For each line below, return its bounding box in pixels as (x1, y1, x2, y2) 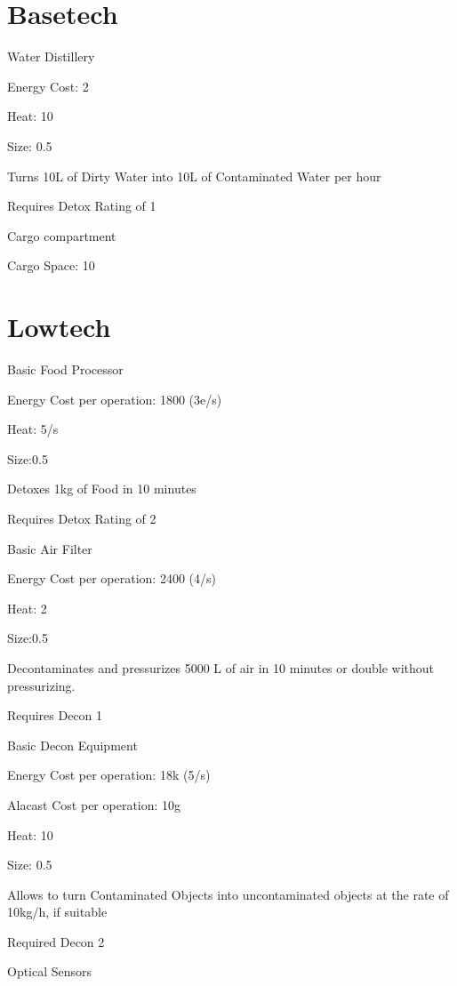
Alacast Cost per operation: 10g (7, 795, 181, 814)
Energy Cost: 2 (7, 76, 89, 95)
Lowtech (7, 309, 111, 345)
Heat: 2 (7, 598, 47, 617)
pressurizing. (7, 676, 76, 694)
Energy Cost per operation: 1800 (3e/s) (7, 389, 222, 408)
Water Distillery (7, 47, 95, 66)
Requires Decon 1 (7, 706, 103, 725)
